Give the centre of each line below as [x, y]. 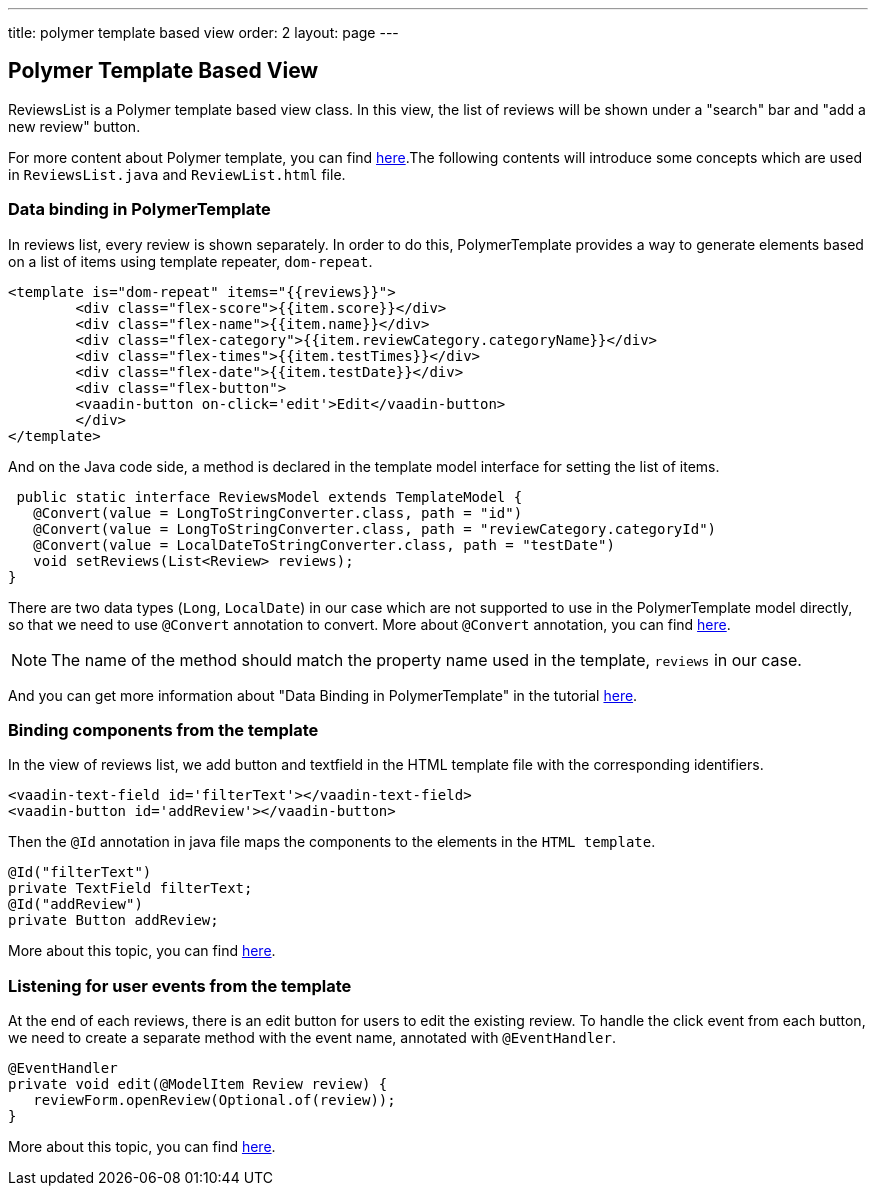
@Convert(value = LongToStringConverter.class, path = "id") [278, 512]
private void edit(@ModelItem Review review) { [198, 1084]
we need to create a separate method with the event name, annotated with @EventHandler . [312, 1038]
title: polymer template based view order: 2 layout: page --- [203, 32]
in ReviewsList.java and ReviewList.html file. [177, 174]
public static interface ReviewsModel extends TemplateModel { [269, 496]
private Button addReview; [113, 920]
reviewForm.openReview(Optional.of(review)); [214, 1100]
